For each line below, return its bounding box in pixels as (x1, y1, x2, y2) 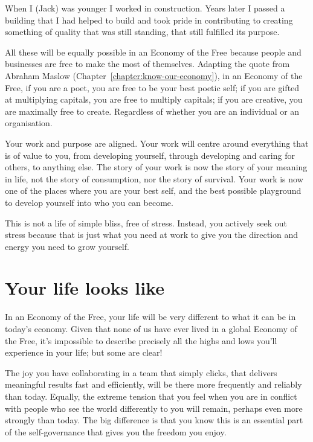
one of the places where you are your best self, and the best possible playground (5, 184, 302, 197)
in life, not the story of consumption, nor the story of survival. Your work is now (5, 172, 303, 185)
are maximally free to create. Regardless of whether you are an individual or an (5, 104, 300, 117)
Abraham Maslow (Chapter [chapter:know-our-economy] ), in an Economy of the (5, 69, 303, 82)
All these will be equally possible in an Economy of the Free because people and (5, 45, 302, 58)
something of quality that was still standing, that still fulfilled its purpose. (5, 25, 280, 38)
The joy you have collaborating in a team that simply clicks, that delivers (5, 366, 277, 379)
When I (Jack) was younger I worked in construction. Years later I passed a (5, 2, 285, 14)
